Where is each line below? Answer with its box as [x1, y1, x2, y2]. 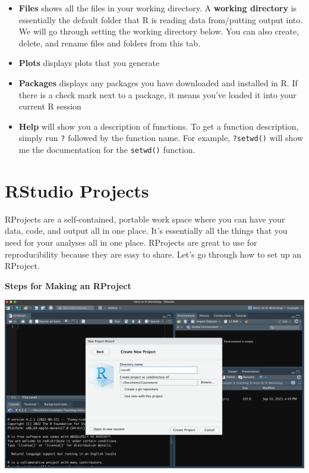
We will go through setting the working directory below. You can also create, [18, 25, 299, 37]
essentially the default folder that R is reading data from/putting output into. [18, 13, 303, 26]
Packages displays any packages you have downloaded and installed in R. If [18, 76, 298, 89]
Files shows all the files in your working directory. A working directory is [18, 2, 297, 14]
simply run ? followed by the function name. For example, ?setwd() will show [18, 131, 304, 144]
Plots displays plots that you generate [18, 57, 160, 69]
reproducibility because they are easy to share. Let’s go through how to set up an [5, 248, 301, 260]
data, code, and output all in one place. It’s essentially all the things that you [5, 224, 288, 237]
